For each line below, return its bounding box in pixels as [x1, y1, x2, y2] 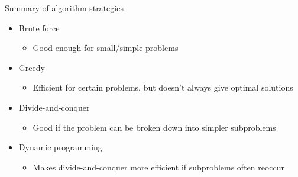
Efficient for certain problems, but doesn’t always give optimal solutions [33, 81, 293, 94]
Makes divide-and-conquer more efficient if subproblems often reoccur [33, 160, 285, 173]
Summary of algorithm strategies [5, 2, 124, 14]
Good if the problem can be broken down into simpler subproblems [33, 121, 276, 133]
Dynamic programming [18, 141, 102, 153]
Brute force [18, 21, 60, 34]
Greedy [18, 61, 45, 73]
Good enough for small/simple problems [33, 41, 179, 54]
